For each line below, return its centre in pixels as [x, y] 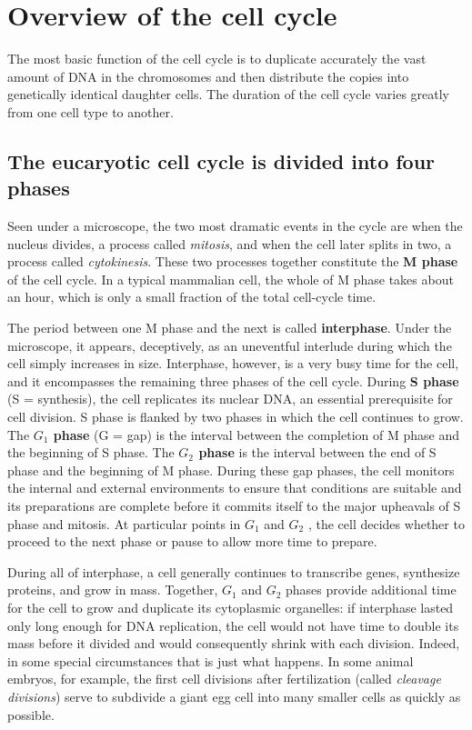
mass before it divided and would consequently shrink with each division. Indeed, [234, 643]
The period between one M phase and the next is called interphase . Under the [230, 328]
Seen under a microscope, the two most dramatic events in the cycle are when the [235, 226]
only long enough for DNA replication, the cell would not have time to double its [233, 625]
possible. [31, 714]
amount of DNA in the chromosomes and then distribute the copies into [208, 76]
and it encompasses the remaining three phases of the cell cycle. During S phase [233, 380]
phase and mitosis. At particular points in [124, 523]
